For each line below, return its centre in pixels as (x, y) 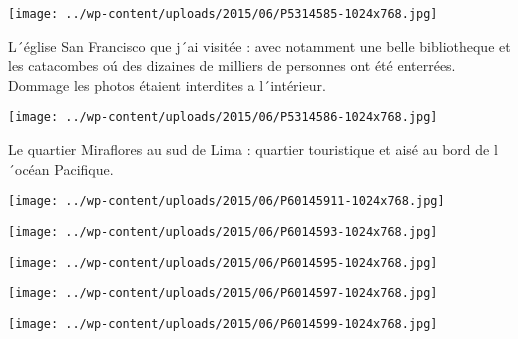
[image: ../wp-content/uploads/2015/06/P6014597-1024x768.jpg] (223, 293)
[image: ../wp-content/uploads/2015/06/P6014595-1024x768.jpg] (223, 262)
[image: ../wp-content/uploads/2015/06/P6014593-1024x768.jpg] (223, 231)
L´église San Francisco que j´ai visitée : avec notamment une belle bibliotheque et (259, 45)
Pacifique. (84, 168)
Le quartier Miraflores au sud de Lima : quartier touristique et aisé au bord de (249, 149)
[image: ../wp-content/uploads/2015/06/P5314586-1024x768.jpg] (223, 117)
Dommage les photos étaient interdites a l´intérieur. (167, 84)
